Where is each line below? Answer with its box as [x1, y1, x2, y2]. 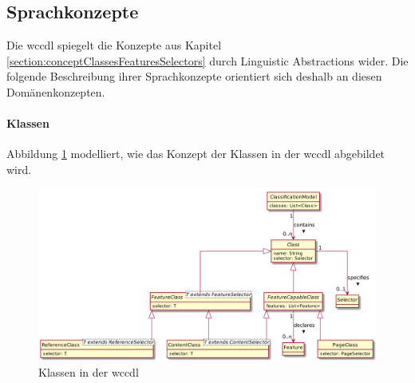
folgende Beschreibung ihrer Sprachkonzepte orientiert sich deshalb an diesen [6, 68, 382, 85]
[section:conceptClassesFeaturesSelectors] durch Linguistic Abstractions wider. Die [6, 52, 409, 69]
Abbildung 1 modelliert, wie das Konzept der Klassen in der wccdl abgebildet [6, 145, 385, 162]
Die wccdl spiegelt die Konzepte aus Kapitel [6, 37, 222, 53]
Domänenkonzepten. [6, 83, 105, 100]
